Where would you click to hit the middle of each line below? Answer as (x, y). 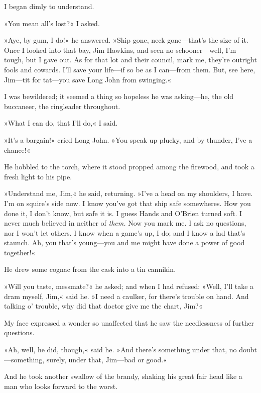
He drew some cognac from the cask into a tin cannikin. (90, 269)
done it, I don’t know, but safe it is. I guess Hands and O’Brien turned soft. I (123, 213)
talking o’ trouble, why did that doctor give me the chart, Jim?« (103, 306)
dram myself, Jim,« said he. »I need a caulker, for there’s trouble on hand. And (126, 296)
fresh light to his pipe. (38, 176)
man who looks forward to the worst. (61, 386)
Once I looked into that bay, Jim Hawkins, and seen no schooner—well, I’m (120, 50)
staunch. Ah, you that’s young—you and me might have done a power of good (124, 242)
